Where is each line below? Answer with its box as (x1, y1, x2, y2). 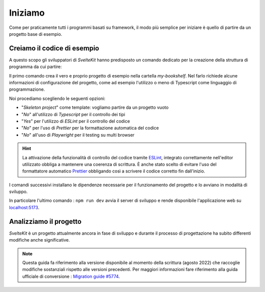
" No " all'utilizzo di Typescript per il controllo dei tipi (21, 111, 125, 117)
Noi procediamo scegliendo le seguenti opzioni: (9, 96, 106, 101)
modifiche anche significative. (9, 237, 70, 243)
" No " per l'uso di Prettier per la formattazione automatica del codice (21, 125, 159, 131)
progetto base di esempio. (9, 31, 62, 37)
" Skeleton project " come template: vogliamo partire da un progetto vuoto (21, 104, 169, 110)
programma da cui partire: (9, 64, 62, 70)
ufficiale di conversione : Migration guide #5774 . (22, 273, 120, 279)
